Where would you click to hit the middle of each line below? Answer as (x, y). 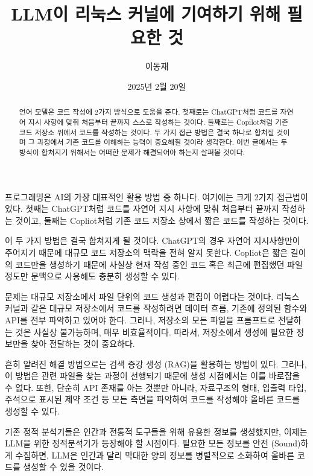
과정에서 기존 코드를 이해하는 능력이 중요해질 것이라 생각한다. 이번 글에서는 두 (162, 142)
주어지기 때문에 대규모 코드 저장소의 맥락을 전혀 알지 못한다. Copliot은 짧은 (147, 252)
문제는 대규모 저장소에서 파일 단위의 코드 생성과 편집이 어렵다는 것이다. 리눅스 (152, 296)
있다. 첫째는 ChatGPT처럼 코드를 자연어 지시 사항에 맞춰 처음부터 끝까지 (142, 208)
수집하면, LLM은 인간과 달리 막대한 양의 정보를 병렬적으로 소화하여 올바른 (155, 455)
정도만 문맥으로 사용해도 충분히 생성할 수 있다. (92, 276)
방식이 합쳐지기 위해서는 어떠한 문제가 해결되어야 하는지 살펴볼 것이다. (132, 152)
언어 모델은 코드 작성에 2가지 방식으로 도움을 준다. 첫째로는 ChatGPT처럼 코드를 (148, 112)
